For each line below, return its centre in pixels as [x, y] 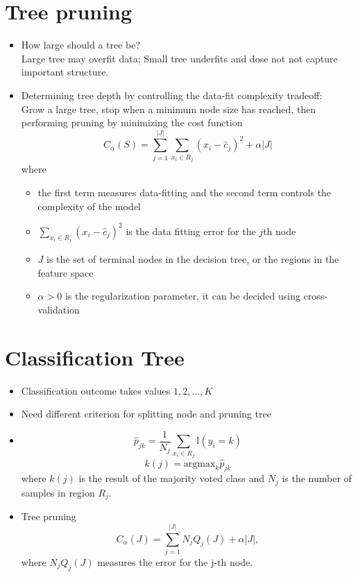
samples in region [58, 492]
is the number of [317, 478]
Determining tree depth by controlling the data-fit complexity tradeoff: [172, 95]
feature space [66, 272]
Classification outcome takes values [96, 390]
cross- [315, 296]
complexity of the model [89, 206]
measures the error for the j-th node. [175, 561]
